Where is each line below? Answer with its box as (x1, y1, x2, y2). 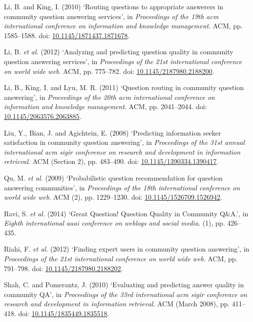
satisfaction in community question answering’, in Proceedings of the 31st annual (4, 137, 245, 147)
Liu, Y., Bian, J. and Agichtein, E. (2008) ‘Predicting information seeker (4, 127, 221, 138)
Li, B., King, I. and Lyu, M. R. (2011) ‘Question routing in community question (4, 82, 244, 92)
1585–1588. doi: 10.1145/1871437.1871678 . (4, 30, 130, 40)
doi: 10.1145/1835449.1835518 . (18, 308, 109, 319)
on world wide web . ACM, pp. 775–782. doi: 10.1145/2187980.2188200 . (4, 66, 214, 76)
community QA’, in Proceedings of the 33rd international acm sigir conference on (4, 289, 247, 299)
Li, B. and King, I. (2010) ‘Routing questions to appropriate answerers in (4, 1, 224, 11)
